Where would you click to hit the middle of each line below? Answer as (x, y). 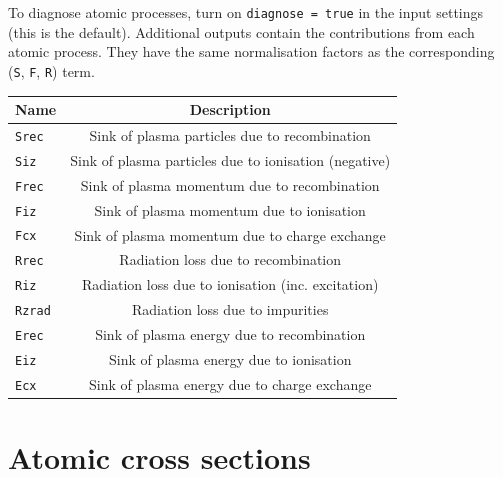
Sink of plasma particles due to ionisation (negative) (230, 159)
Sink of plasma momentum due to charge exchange (230, 234)
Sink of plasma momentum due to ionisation (230, 209)
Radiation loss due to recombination (230, 259)
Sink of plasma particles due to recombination (230, 134)
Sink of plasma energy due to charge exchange (230, 383)
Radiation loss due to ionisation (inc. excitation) (230, 284)
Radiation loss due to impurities (230, 309)
